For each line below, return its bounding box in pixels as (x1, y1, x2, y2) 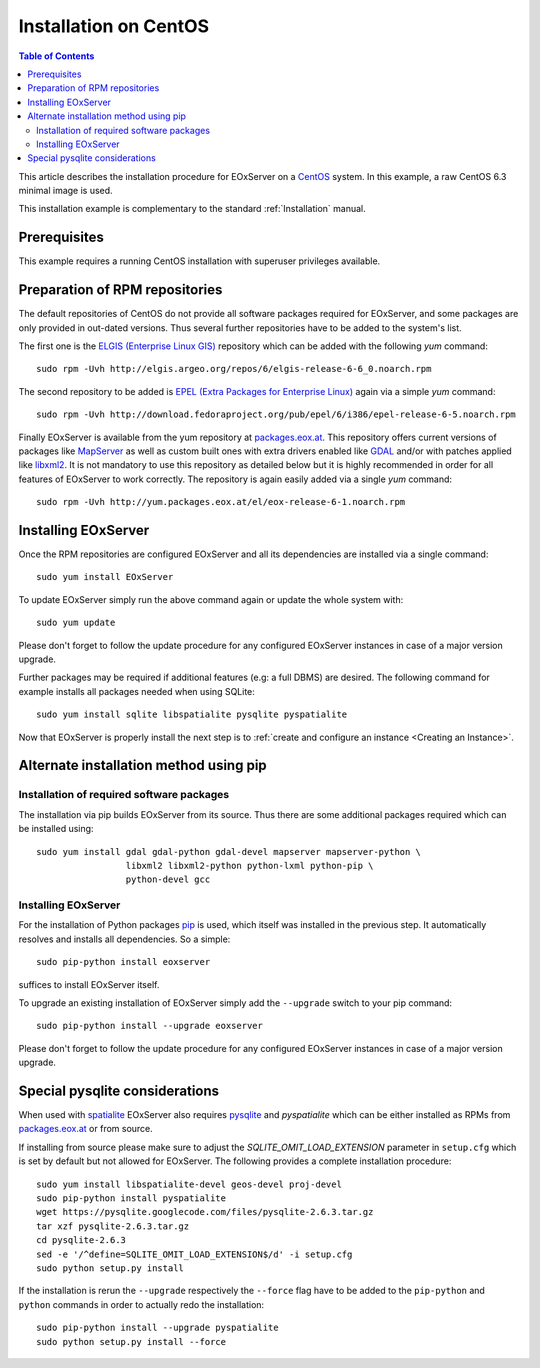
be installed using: (18, 823, 94, 835)
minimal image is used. (18, 185, 114, 197)
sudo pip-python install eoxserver (36, 956, 211, 968)
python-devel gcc (125, 874, 211, 885)
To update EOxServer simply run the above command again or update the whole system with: (18, 593, 404, 605)
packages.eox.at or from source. (18, 1123, 154, 1135)
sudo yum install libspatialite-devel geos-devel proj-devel (36, 1178, 342, 1190)
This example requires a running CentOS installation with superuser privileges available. (18, 255, 381, 267)
